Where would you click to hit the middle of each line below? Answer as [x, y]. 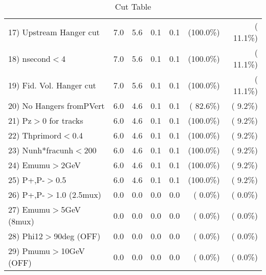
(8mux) [21, 221]
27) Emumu [29, 209]
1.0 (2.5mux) [78, 194]
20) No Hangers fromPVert [57, 106]
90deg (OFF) [77, 236]
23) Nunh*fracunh [41, 150]
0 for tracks [63, 120]
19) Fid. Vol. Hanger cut [52, 85]
